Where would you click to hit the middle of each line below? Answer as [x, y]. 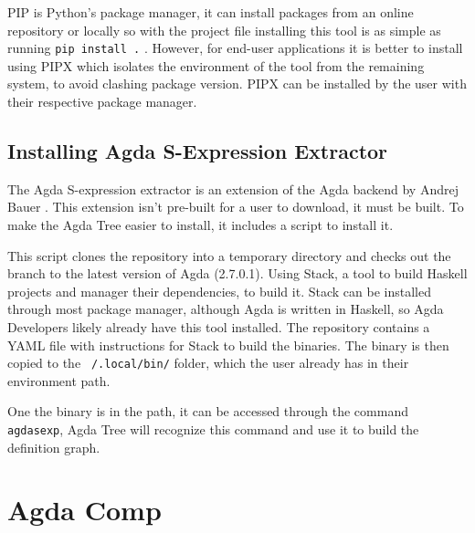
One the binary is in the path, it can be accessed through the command [208, 411]
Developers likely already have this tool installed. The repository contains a [219, 326]
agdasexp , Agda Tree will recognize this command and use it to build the [213, 429]
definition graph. [54, 447]
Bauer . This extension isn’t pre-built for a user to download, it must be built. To [236, 207]
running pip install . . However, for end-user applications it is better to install [235, 48]
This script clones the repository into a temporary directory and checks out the [229, 255]
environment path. [59, 380]
